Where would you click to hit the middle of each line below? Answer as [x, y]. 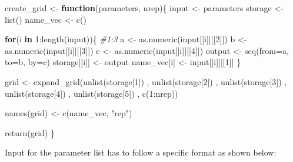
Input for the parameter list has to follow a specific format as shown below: [141, 152]
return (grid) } [30, 132]
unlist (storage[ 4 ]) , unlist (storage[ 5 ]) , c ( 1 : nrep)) [91, 93]
